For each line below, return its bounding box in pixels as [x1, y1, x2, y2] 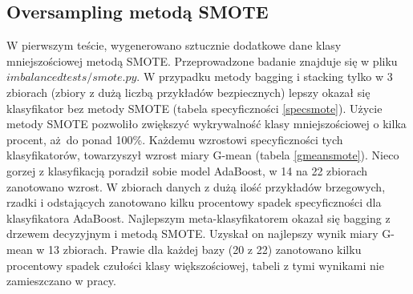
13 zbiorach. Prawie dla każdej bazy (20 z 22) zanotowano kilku [48, 240, 362, 257]
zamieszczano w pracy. [6, 272, 116, 289]
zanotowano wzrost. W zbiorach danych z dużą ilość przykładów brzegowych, [6, 178, 386, 195]
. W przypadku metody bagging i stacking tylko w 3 [136, 68, 393, 85]
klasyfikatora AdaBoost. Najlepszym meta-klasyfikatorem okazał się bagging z [6, 209, 391, 226]
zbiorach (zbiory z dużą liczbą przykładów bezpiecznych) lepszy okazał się [6, 83, 370, 100]
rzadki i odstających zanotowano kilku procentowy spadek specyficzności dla [6, 194, 382, 211]
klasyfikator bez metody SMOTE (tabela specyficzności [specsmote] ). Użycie [6, 99, 383, 116]
